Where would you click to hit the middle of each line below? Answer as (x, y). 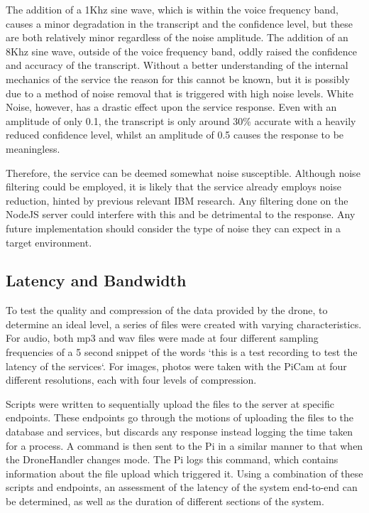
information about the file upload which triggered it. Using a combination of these (184, 473)
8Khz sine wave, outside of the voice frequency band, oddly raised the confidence (181, 51)
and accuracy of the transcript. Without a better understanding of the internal (177, 65)
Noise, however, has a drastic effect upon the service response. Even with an (171, 107)
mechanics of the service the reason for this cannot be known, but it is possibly (178, 79)
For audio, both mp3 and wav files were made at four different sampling (162, 338)
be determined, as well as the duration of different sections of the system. (165, 501)
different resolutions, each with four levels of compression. (131, 380)
